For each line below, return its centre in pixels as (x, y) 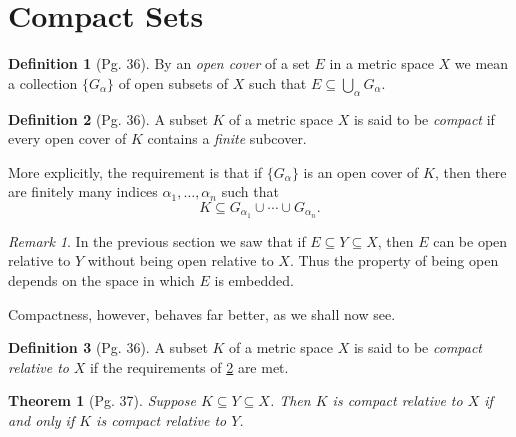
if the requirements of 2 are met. (189, 366)
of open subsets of (173, 82)
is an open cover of (361, 171)
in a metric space (381, 63)
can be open (470, 240)
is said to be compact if (424, 118)
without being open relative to (180, 260)
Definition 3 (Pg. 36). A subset (108, 347)
